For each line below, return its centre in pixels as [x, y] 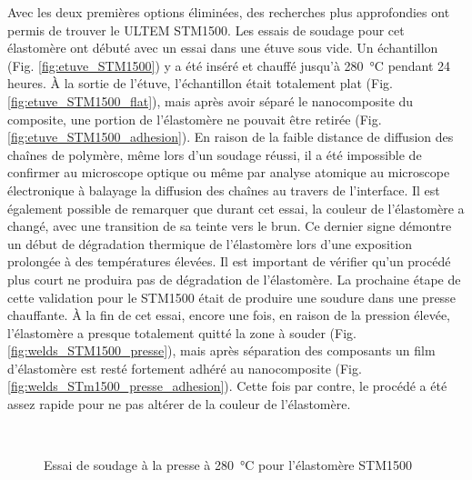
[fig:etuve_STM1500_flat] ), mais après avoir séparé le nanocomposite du [211, 100]
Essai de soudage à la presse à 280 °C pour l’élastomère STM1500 [228, 465]
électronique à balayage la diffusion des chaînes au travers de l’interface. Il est [224, 190]
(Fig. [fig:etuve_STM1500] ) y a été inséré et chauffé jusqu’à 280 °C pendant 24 [229, 65]
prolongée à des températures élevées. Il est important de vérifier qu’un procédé [229, 261]
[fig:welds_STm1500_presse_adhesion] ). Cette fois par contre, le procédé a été [227, 386]
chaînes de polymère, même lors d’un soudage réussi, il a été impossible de [215, 154]
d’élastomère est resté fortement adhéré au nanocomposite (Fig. [185, 368]
